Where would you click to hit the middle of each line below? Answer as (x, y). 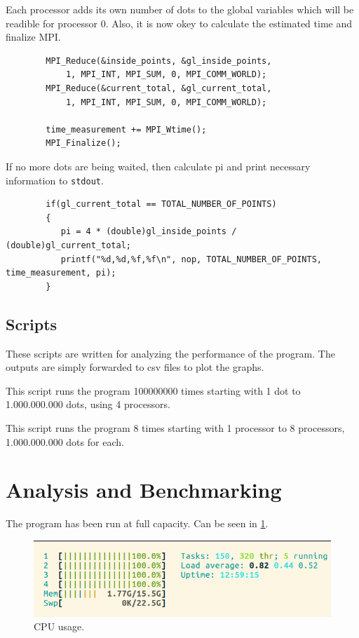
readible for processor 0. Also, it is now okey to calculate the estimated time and (179, 23)
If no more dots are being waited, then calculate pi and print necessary (158, 166)
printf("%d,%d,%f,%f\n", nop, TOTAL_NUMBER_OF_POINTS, (191, 259)
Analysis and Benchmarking (144, 490)
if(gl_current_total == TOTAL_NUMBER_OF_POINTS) (161, 204)
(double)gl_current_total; (68, 245)
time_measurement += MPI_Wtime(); (126, 129)
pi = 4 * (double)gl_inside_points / (149, 232)
